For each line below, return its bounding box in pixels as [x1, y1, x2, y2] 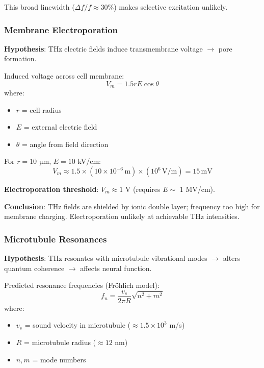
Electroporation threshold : [4, 184, 99, 194]
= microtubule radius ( [24, 337, 96, 348]
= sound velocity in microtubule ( [24, 320, 131, 330]
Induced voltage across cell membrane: [4, 70, 124, 81]
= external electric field [23, 121, 97, 132]
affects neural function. [80, 262, 152, 273]
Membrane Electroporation [4, 23, 118, 36]
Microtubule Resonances [4, 232, 107, 245]
